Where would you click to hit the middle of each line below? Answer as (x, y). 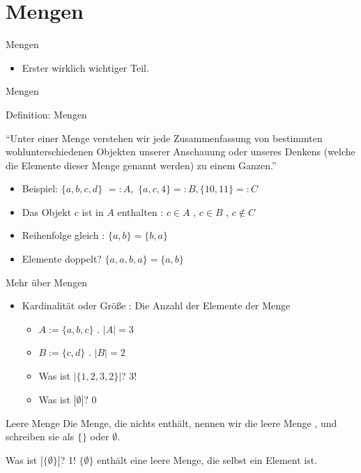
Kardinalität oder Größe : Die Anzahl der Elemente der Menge (156, 305)
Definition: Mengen (46, 114)
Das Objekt (47, 211)
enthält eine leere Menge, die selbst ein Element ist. (207, 459)
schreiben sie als (40, 436)
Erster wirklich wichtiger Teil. (85, 67)
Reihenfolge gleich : (63, 235)
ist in (93, 211)
